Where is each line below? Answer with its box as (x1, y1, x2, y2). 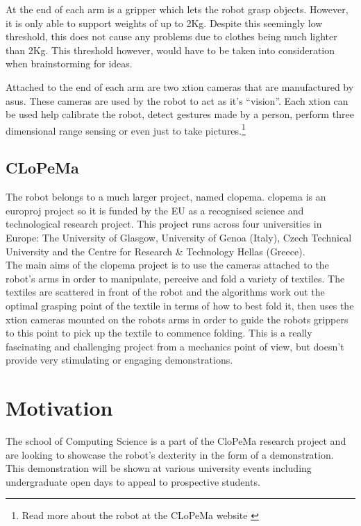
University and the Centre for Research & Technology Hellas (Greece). (6, 244, 305, 258)
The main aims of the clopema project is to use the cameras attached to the (6, 257, 329, 272)
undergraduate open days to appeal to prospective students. (6, 474, 260, 489)
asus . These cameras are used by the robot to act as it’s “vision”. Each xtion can (6, 93, 349, 108)
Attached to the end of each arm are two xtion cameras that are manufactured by (6, 79, 354, 94)
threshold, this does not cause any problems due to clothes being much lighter (6, 29, 337, 44)
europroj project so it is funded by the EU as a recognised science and (6, 203, 304, 217)
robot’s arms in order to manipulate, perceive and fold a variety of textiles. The (6, 271, 345, 285)
